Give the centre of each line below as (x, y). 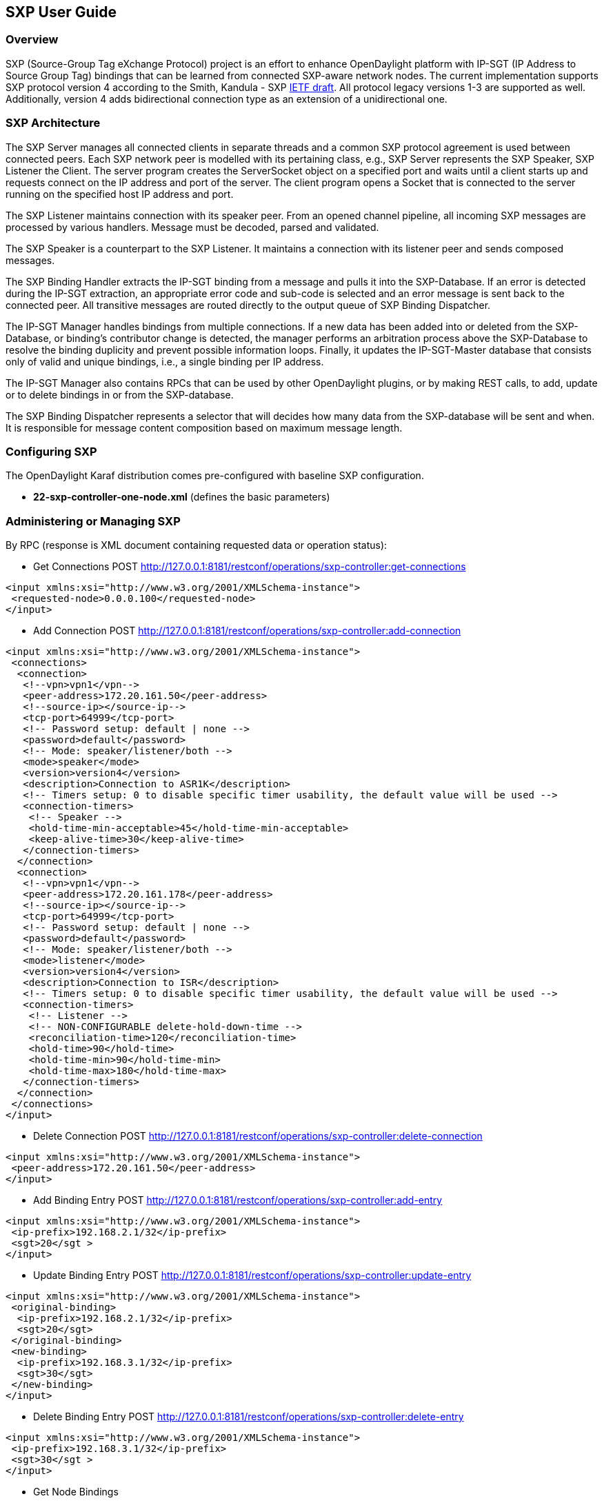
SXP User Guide (61, 12)
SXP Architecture (53, 123)
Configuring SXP (51, 451)
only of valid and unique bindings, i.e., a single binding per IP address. (165, 361)
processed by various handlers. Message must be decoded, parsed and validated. (192, 227)
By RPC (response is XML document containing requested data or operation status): (197, 545)
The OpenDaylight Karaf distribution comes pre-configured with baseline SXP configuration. (215, 476)
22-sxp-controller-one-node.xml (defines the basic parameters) (182, 497)
